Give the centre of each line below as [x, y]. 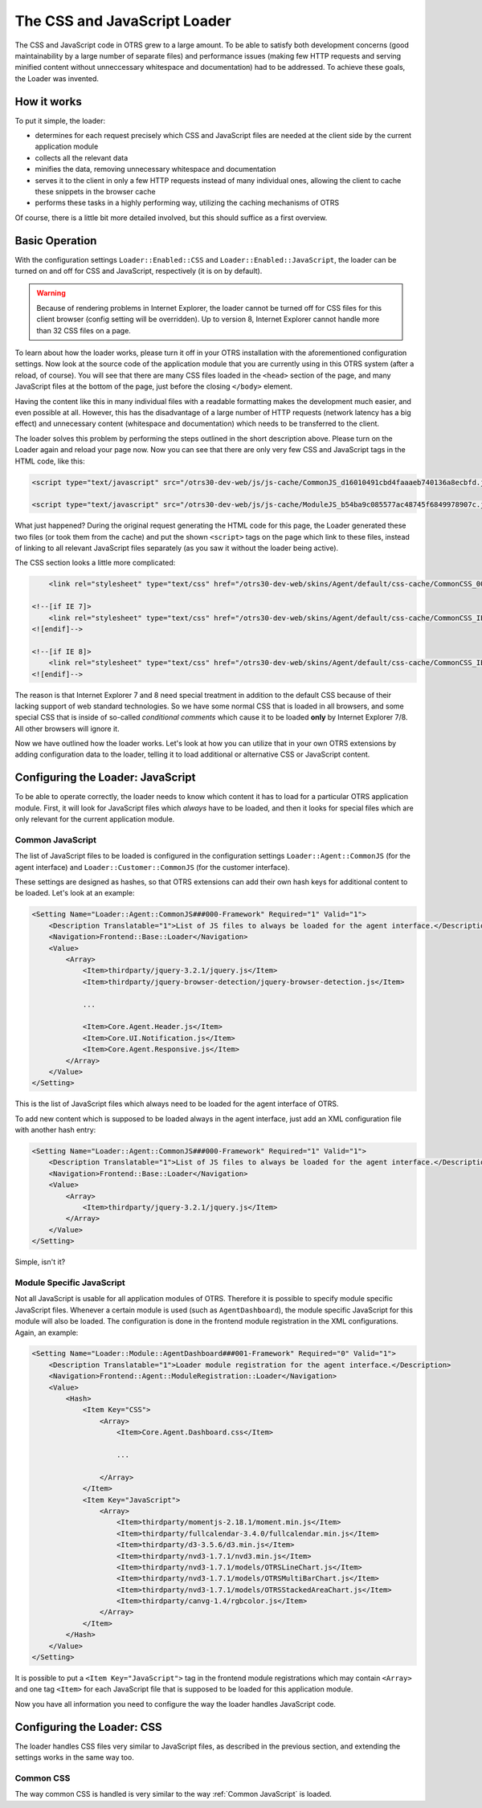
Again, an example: [47, 1333]
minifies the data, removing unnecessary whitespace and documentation [155, 169]
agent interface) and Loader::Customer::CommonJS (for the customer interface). [153, 867]
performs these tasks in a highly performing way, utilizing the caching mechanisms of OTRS [187, 203]
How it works [48, 102]
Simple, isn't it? [40, 1262]
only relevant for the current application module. [95, 819]
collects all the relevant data [82, 157]
